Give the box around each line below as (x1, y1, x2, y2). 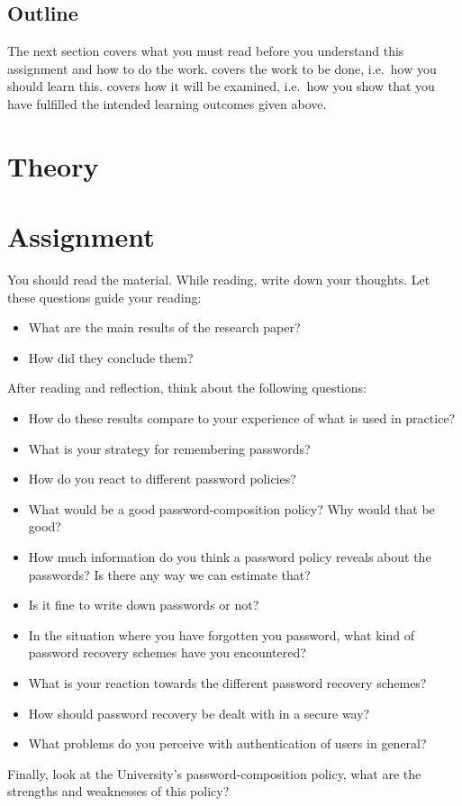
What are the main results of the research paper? (28, 318, 301, 337)
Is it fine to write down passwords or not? (28, 595, 259, 614)
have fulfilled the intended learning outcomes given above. (7, 94, 327, 113)
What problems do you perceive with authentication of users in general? (28, 734, 427, 753)
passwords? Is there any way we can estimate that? (28, 565, 311, 584)
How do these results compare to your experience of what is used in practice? (28, 409, 456, 428)
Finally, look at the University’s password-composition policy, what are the (7, 764, 421, 783)
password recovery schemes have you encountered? (28, 643, 306, 662)
